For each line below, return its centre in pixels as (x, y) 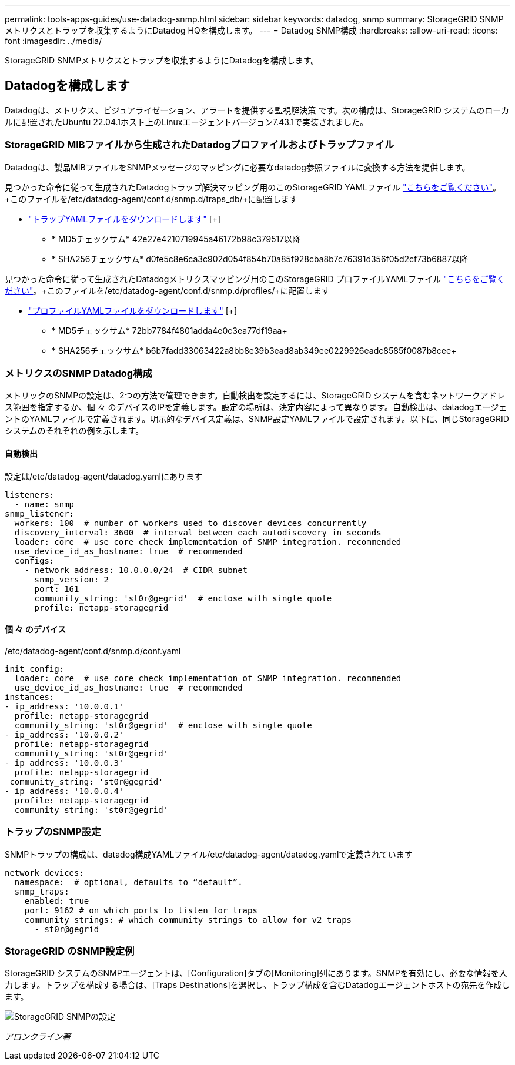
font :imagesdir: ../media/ (53, 41)
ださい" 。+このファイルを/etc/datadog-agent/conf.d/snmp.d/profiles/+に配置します (167, 290)
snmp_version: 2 (72, 579)
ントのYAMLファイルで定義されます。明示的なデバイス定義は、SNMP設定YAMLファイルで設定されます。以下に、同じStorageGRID (257, 419)
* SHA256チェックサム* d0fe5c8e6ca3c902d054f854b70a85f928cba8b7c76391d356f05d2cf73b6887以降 (260, 259)
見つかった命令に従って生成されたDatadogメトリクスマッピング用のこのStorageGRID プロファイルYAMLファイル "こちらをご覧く (255, 279)
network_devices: (44, 873)
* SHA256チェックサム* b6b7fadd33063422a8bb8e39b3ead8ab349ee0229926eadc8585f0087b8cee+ (254, 350)
